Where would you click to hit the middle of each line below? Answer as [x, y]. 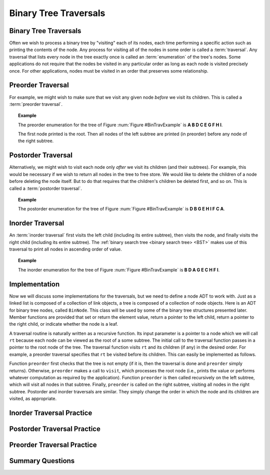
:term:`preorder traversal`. [36, 104]
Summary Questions [42, 461]
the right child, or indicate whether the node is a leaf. [64, 324]
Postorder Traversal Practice [55, 429]
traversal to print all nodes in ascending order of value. [65, 249]
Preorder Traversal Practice [53, 445]
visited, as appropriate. [33, 399]
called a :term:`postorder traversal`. [46, 188]
